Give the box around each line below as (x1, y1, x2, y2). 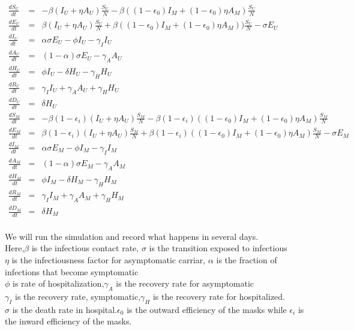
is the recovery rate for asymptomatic (116, 277, 254, 290)
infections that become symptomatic (5, 265, 139, 278)
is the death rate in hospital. (12, 303, 118, 315)
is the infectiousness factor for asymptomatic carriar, (11, 254, 206, 266)
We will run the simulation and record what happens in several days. (5, 230, 259, 242)
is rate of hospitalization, (13, 277, 104, 290)
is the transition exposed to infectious (149, 242, 287, 254)
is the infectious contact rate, (31, 242, 139, 254)
